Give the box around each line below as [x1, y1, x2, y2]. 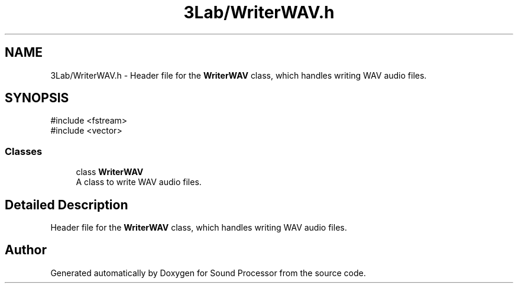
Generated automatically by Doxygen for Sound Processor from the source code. [50, 267, 366, 278]
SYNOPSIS [5, 90, 69, 106]
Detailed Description [5, 197, 128, 212]
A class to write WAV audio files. [76, 177, 202, 187]
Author [5, 242, 47, 258]
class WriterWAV [76, 167, 144, 177]
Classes [5, 145, 43, 157]
